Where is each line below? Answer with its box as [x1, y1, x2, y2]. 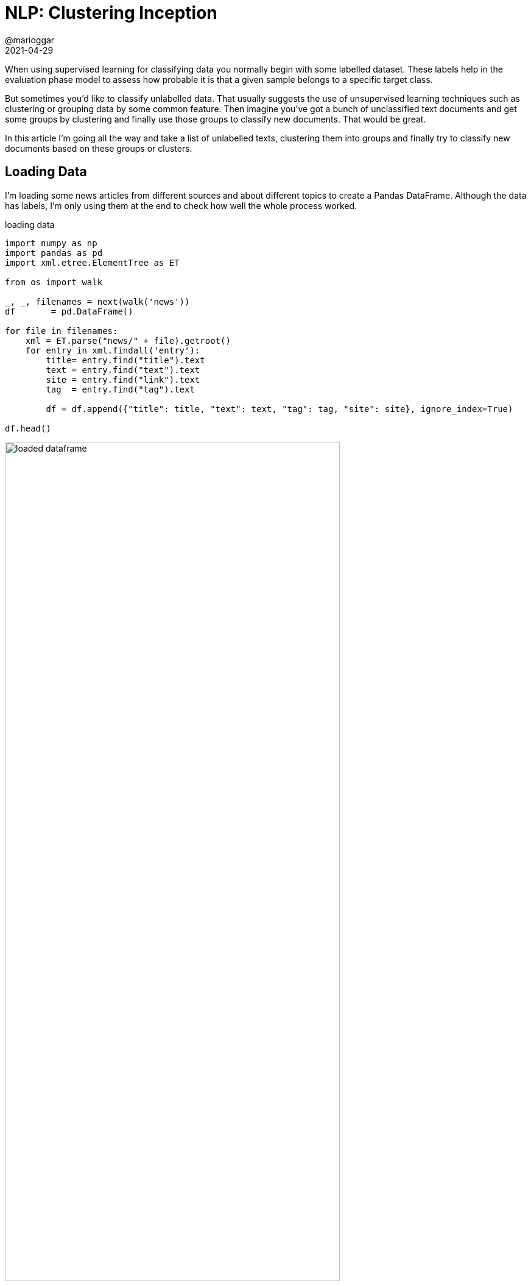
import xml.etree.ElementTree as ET [5, 257, 180, 268]
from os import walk [5, 277, 103, 287]
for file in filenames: [5, 325, 118, 336]
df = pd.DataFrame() [5, 306, 133, 316]
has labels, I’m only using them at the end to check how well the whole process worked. [5, 200, 357, 211]
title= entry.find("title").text [46, 355, 205, 365]
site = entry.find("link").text [46, 374, 200, 385]
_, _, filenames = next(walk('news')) [5, 296, 190, 307]
